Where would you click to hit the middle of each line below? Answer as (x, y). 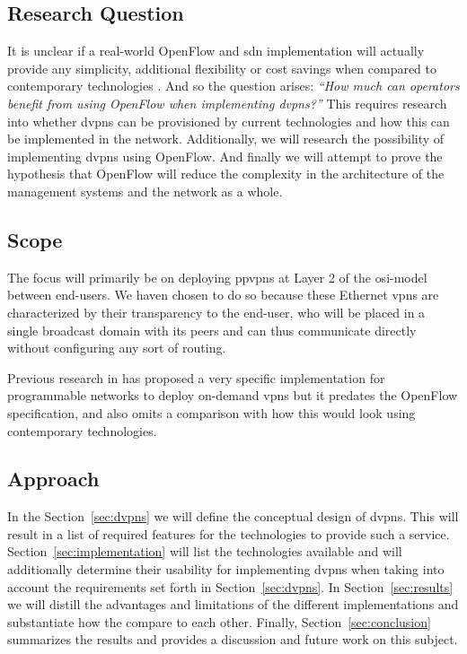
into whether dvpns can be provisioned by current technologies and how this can (229, 121)
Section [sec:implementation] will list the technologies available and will (205, 551)
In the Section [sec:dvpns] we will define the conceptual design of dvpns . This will (233, 516)
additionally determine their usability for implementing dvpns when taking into (226, 569)
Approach (53, 479)
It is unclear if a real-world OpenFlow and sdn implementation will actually (216, 51)
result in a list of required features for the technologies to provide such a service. (229, 533)
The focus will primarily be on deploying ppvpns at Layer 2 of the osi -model (217, 277)
